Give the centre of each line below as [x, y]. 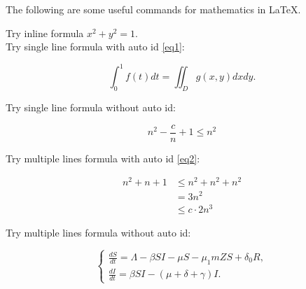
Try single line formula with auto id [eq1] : [95, 47]
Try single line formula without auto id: [91, 107]
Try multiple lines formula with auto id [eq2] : [103, 158]
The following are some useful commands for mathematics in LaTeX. [153, 9]
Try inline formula [45, 33]
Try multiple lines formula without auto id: [98, 232]
